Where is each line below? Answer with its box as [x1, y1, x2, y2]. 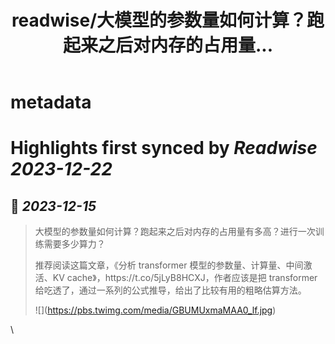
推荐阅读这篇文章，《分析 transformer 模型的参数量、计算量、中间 [34, 259, 304, 271]
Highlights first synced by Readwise [10, 137, 318, 160]
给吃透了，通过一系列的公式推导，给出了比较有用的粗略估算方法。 [34, 284, 307, 296]
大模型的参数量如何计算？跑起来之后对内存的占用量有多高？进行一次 [34, 226, 316, 238]
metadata [10, 91, 92, 114]
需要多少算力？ [43, 238, 106, 250]
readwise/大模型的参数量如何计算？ [11, 9, 308, 32]
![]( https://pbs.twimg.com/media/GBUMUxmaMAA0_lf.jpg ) [34, 304, 277, 316]
